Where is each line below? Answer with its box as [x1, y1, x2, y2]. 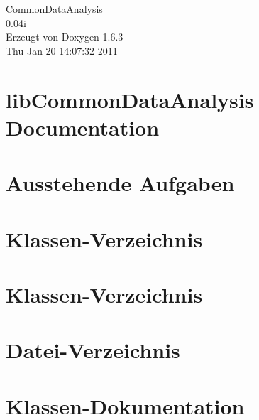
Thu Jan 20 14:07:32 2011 [6, 43, 118, 58]
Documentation [6, 112, 160, 141]
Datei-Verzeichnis [6, 335, 180, 365]
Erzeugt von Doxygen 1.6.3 [6, 29, 123, 44]
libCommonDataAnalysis [6, 85, 254, 114]
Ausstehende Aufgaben [6, 168, 235, 198]
